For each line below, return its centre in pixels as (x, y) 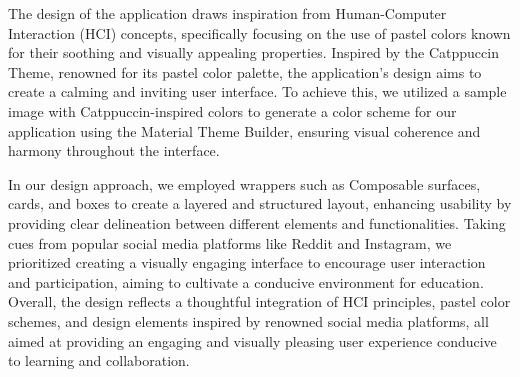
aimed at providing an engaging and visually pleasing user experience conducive (252, 340)
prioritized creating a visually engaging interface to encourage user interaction (247, 262)
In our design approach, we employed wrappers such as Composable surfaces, (244, 183)
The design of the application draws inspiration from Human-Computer (227, 13)
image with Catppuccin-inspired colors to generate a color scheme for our (232, 110)
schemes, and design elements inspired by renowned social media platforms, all (248, 320)
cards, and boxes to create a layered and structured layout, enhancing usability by (260, 203)
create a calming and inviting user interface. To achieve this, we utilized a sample (257, 91)
